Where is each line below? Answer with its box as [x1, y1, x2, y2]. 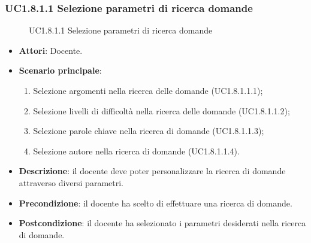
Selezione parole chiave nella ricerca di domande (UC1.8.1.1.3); [33, 124, 264, 137]
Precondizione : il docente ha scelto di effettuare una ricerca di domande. [19, 196, 292, 209]
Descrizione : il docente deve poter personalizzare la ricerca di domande [19, 165, 286, 177]
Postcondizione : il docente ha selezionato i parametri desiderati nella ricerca [19, 217, 306, 229]
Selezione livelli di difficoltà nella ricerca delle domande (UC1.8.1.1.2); [33, 104, 290, 117]
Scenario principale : [19, 64, 102, 77]
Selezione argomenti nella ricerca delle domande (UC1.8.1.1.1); [33, 84, 263, 96]
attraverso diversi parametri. [19, 176, 123, 189]
